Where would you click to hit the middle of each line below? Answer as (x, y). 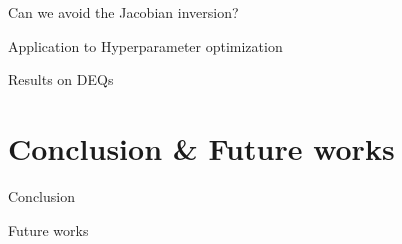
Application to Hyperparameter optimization (145, 45)
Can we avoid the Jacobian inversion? (123, 12)
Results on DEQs (61, 79)
